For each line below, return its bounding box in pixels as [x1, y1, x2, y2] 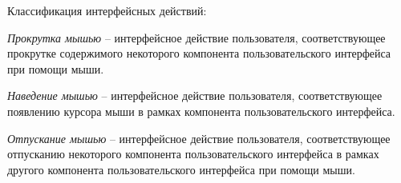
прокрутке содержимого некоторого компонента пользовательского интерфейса [7, 45, 391, 62]
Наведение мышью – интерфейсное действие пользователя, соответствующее [7, 87, 383, 104]
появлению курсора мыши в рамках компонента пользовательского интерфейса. [7, 102, 395, 119]
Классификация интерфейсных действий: [7, 2, 207, 18]
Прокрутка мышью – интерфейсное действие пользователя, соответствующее [7, 29, 386, 46]
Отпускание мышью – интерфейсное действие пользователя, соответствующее [7, 129, 391, 146]
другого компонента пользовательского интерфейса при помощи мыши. [7, 161, 355, 177]
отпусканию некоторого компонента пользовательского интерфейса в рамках [7, 145, 379, 162]
